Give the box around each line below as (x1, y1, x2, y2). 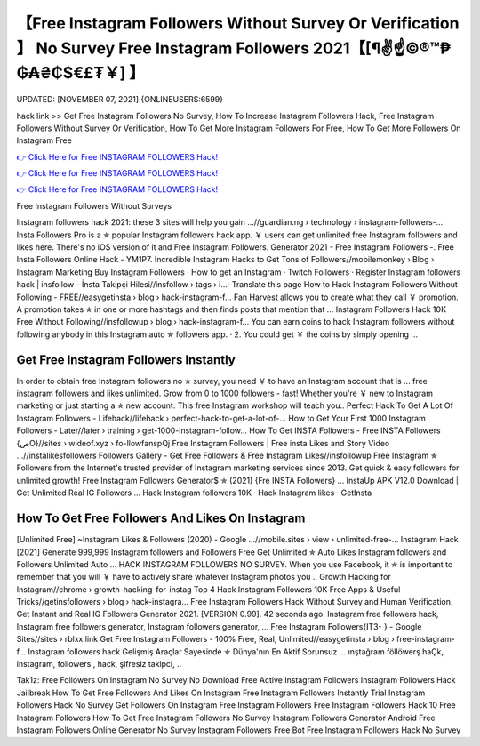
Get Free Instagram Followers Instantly (16, 352, 236, 367)
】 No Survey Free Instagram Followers (16, 38, 310, 58)
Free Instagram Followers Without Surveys (16, 200, 172, 211)
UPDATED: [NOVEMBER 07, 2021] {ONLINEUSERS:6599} (16, 94, 224, 105)
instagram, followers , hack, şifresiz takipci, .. (16, 659, 182, 670)
